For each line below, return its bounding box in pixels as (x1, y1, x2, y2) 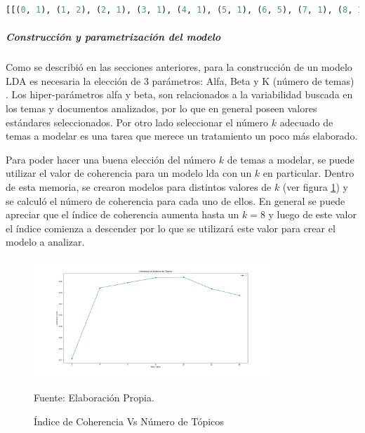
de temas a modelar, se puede (227, 152, 354, 166)
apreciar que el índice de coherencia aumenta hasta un (6, 207, 239, 222)
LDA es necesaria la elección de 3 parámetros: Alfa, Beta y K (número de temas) (6, 73, 354, 88)
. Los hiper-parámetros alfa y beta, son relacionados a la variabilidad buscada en (6, 87, 353, 102)
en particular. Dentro (263, 166, 354, 180)
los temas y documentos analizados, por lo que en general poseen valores (6, 100, 317, 115)
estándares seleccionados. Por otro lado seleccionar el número (6, 114, 269, 129)
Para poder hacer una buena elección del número (6, 152, 216, 166)
